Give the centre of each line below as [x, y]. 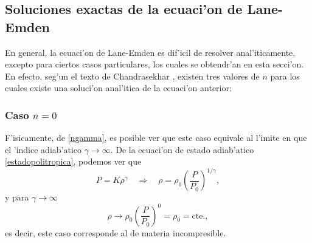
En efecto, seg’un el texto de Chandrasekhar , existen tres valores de [132, 76]
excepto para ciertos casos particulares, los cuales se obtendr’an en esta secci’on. [154, 64]
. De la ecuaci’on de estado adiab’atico [182, 149]
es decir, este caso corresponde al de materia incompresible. [116, 232]
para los [285, 76]
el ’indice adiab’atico [43, 149]
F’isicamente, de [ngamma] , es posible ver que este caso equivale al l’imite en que [156, 138]
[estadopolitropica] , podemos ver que [73, 161]
